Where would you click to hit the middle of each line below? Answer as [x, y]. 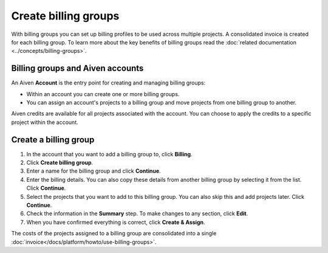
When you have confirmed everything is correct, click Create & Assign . [116, 222]
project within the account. [45, 122]
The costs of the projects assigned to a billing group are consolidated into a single [114, 234]
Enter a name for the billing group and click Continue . [94, 171]
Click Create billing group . [60, 163]
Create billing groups [65, 16]
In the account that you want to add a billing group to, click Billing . [109, 154]
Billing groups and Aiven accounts [77, 68]
